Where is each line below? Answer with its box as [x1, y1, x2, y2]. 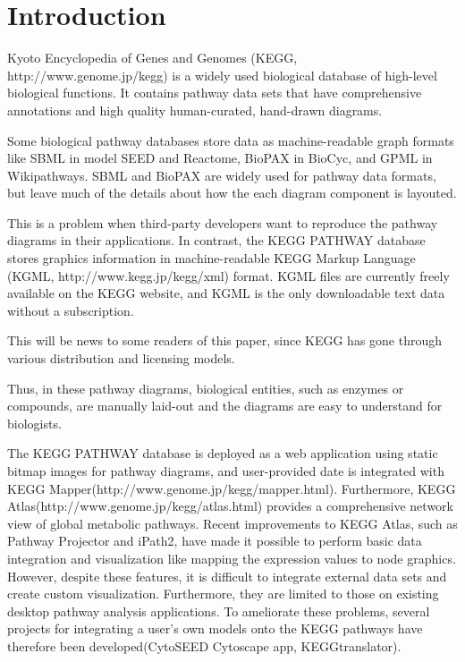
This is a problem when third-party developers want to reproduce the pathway [7, 213, 438, 232]
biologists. [7, 413, 62, 432]
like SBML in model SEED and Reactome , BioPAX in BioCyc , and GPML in [7, 149, 433, 167]
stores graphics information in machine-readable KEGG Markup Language [7, 249, 416, 267]
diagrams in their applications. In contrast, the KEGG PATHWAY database [7, 231, 426, 250]
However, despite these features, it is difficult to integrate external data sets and [7, 566, 447, 585]
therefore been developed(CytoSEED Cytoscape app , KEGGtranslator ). [7, 636, 402, 655]
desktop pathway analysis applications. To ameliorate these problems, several [7, 601, 430, 620]
